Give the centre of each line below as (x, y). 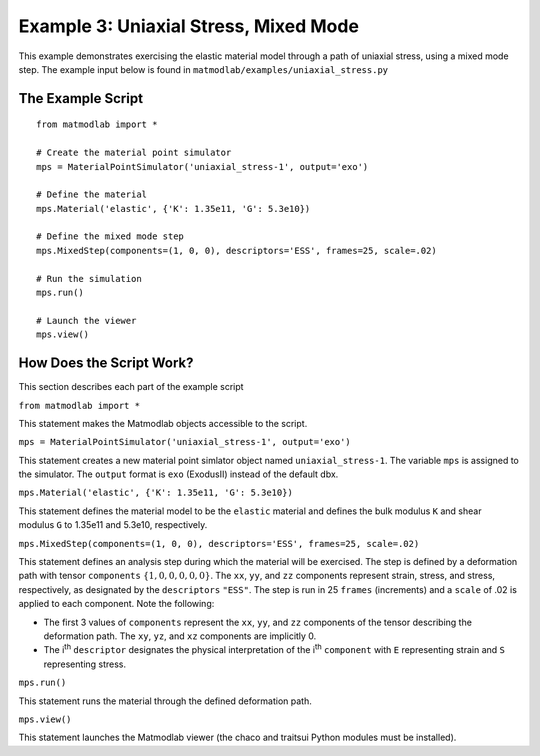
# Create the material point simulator (134, 153)
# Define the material (92, 194)
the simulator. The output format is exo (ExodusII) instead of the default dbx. (178, 474)
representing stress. (85, 664)
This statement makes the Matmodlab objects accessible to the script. (163, 423)
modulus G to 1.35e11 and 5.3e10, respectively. (113, 525)
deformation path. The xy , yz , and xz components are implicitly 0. (180, 636)
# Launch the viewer (86, 320)
